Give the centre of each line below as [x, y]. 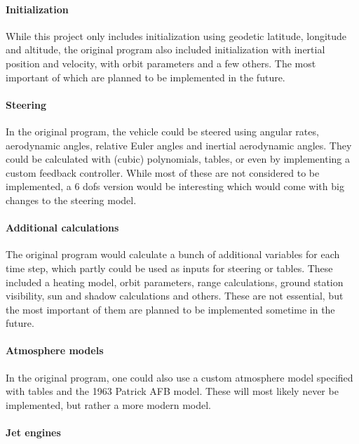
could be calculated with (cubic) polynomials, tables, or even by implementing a [178, 159]
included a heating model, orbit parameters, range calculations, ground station [175, 282]
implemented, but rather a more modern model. [108, 404]
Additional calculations [62, 228]
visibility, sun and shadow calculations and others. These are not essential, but [175, 296]
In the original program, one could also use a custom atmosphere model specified [179, 377]
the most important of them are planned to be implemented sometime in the [170, 309]
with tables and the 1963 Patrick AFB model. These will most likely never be [172, 391]
